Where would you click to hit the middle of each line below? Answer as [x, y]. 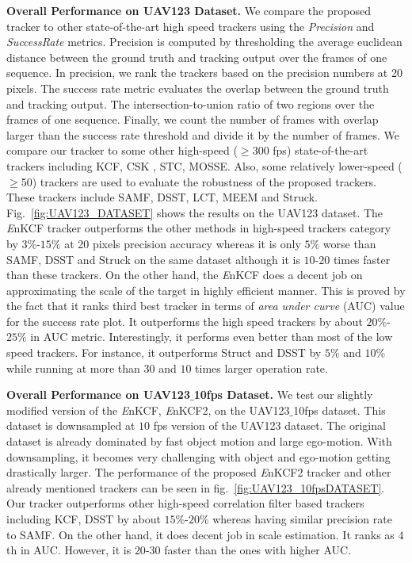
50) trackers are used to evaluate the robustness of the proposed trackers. [199, 181]
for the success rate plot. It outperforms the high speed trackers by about [185, 321]
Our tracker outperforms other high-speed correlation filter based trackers [185, 503]
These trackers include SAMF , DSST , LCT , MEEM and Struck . [162, 197]
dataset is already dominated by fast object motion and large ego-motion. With [199, 441]
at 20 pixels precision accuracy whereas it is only [183, 243]
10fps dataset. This [340, 410]
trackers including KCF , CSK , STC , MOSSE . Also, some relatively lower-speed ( [204, 165]
